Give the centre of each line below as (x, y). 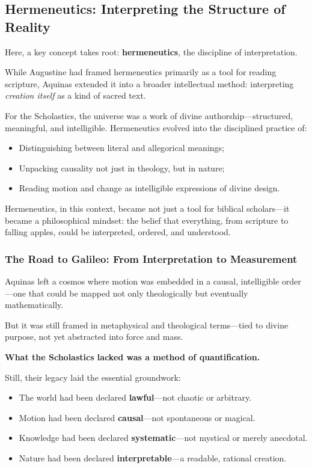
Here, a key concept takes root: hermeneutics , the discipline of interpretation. (151, 51)
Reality (28, 26)
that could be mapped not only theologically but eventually (138, 293)
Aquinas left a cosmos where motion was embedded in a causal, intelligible (142, 281)
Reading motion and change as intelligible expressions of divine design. (149, 188)
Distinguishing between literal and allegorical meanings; (121, 148)
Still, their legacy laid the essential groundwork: (93, 377)
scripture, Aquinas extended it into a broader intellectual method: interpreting (149, 83)
